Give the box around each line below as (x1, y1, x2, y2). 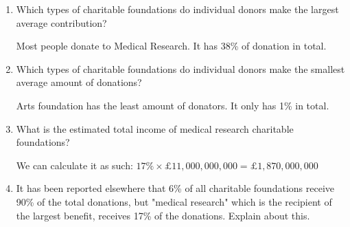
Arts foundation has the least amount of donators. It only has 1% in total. (16, 98, 329, 112)
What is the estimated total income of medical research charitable (16, 121, 294, 136)
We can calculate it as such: (16, 158, 133, 172)
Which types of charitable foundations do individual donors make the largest (16, 2, 339, 16)
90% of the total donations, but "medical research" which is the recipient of (16, 194, 332, 208)
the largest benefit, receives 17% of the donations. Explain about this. (16, 208, 310, 222)
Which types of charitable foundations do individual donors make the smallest (16, 61, 345, 76)
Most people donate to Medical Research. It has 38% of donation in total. (16, 39, 327, 53)
